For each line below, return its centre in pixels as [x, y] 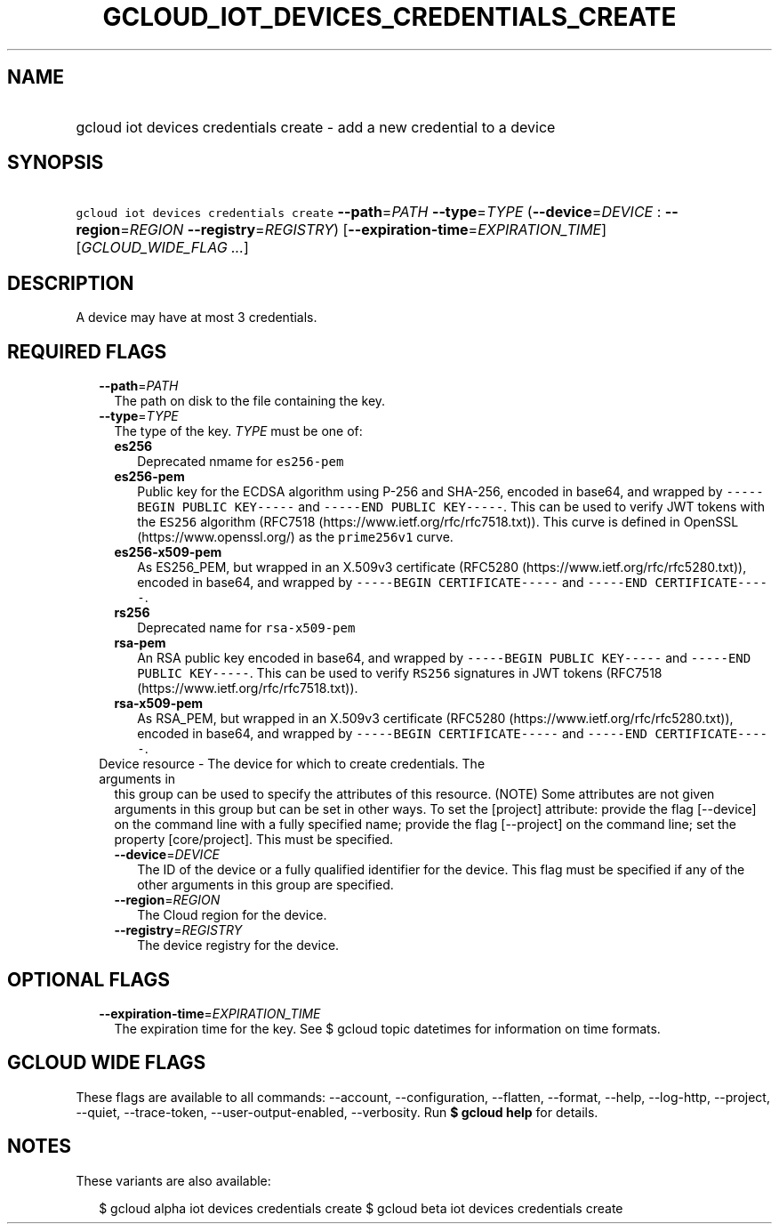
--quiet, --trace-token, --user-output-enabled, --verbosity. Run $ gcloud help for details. [337, 1112]
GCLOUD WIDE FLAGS [107, 1063]
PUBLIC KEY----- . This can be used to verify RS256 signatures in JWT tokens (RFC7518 [400, 673]
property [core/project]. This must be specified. [254, 840]
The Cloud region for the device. [232, 915]
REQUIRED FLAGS [87, 351]
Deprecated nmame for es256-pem [241, 462]
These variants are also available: [173, 1180]
